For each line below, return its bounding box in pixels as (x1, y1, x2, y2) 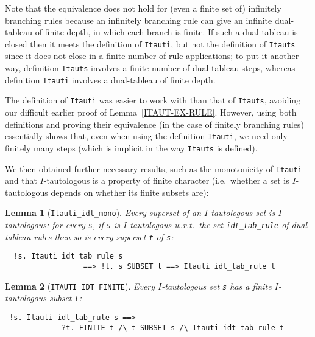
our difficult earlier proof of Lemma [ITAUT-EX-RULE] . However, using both (5, 106, 297, 118)
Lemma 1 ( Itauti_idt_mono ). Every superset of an (5, 206, 202, 219)
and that (5, 174, 37, 187)
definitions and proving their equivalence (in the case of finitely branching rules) (5, 117, 304, 130)
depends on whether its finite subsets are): (51, 186, 209, 198)
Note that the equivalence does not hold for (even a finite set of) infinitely (5, 2, 281, 14)
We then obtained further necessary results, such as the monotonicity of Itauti (5, 162, 302, 175)
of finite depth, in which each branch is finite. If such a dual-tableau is (35, 26, 298, 38)
